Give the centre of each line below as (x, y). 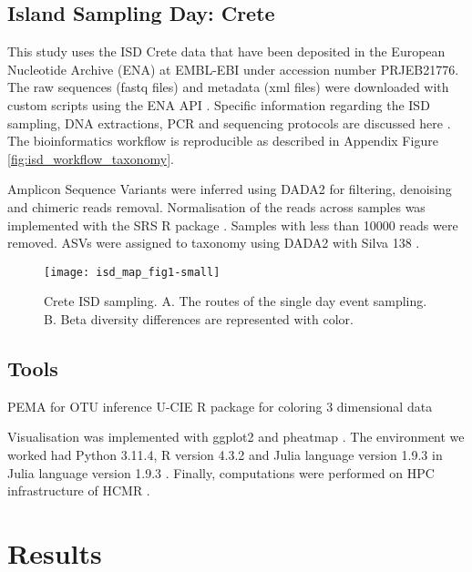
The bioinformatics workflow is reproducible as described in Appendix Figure (223, 141)
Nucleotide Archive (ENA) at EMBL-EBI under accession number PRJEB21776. (233, 69)
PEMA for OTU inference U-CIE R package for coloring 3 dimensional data (220, 406)
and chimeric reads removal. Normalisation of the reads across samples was (216, 206)
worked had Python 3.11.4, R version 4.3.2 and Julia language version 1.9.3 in (225, 454)
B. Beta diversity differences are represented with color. (199, 318)
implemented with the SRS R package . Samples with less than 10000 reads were (233, 225)
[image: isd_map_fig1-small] (132, 272)
